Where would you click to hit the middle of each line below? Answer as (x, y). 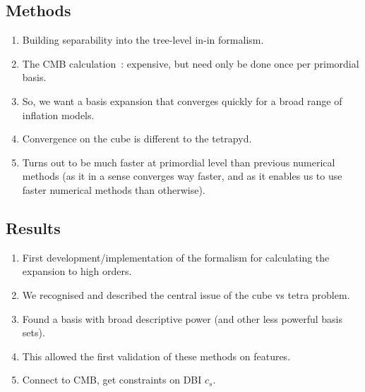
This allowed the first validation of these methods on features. (156, 356)
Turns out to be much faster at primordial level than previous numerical (179, 162)
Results (33, 227)
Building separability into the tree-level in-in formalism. (143, 40)
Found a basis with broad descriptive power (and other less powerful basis (182, 318)
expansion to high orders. (77, 271)
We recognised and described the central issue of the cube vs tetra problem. (186, 294)
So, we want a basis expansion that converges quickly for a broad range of (182, 100)
